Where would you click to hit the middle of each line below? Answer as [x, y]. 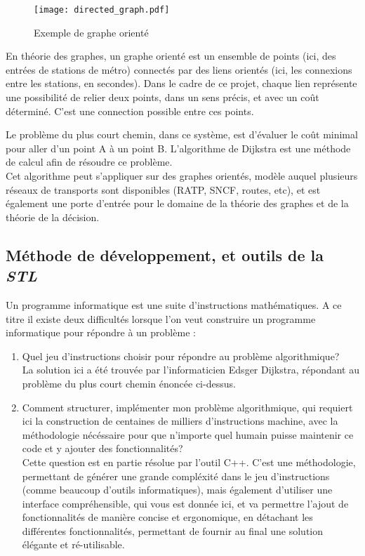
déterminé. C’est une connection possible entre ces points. [130, 111]
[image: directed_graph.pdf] [102, 10]
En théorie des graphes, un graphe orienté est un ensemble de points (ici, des [171, 56]
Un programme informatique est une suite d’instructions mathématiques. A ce [174, 304]
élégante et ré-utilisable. [73, 544]
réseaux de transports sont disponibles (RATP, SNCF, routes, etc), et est [163, 189]
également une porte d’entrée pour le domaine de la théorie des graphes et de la [177, 203]
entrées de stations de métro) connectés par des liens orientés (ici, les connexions [179, 69]
